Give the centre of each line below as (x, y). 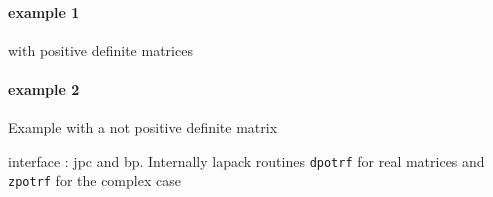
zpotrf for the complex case (94, 180)
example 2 (44, 88)
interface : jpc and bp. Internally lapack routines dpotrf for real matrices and (246, 160)
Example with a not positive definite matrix (143, 127)
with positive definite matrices (100, 49)
